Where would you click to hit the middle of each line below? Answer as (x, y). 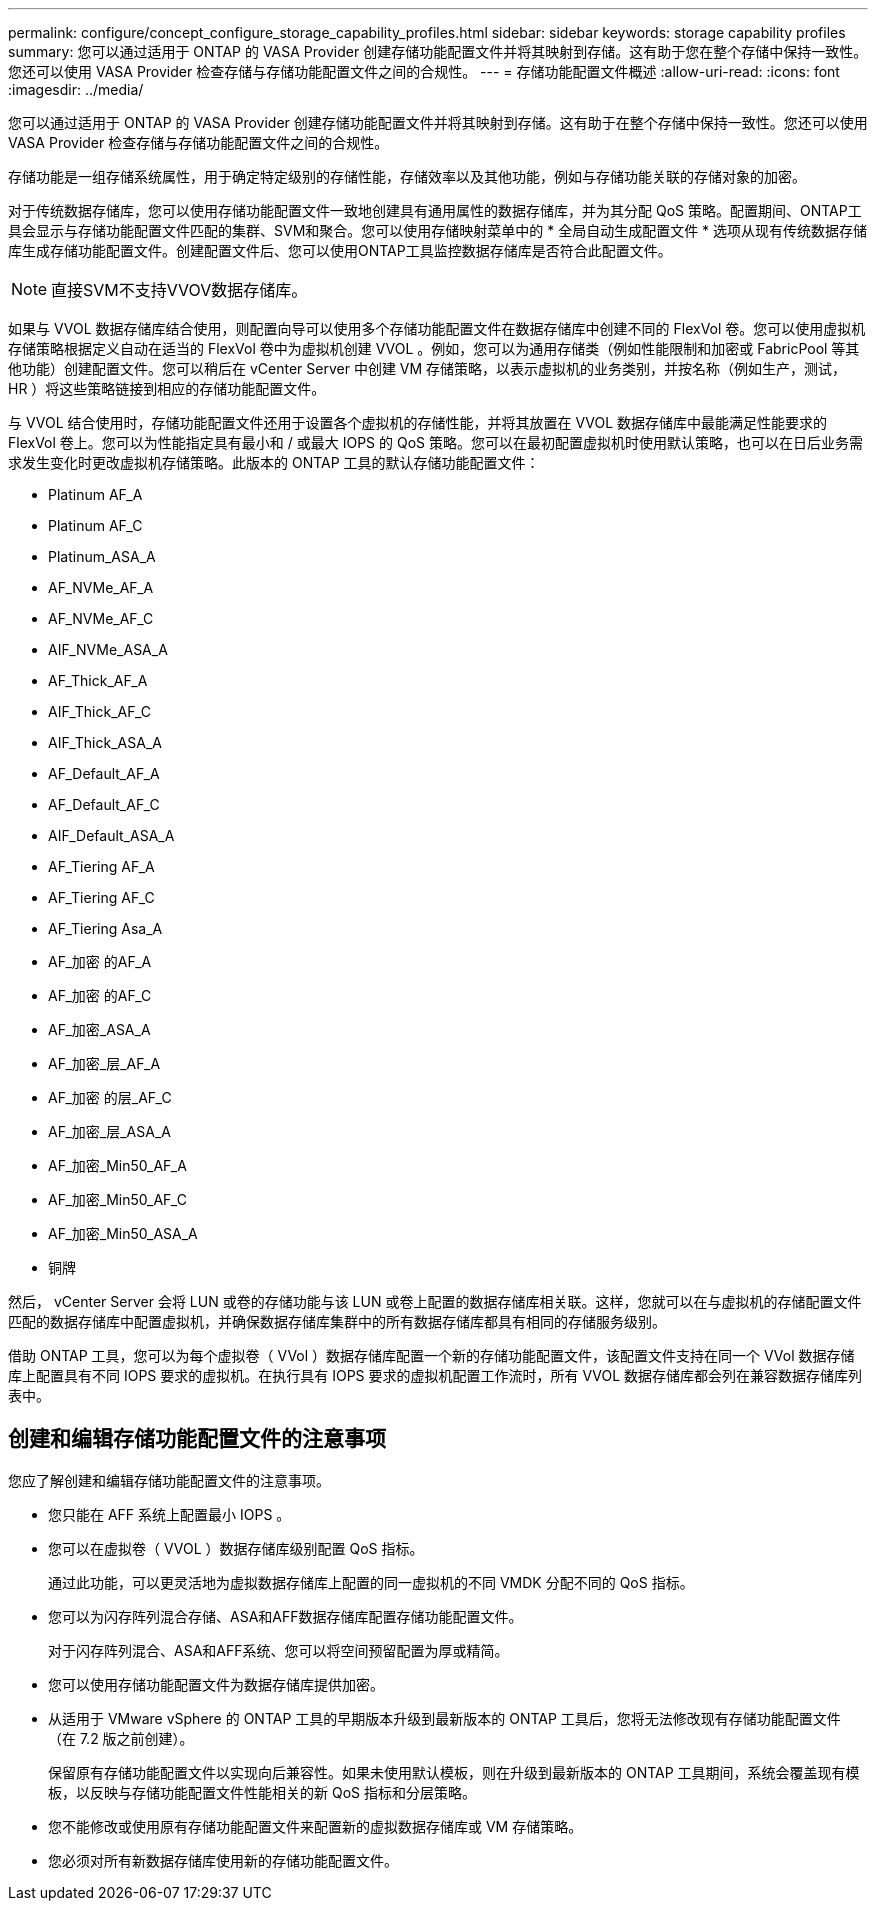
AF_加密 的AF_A (100, 961)
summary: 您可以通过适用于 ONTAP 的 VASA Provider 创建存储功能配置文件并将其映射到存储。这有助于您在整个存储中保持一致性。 (438, 51)
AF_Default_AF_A (104, 773)
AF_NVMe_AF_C (101, 618)
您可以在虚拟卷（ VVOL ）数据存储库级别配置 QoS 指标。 (236, 1548)
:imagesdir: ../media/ (76, 89)
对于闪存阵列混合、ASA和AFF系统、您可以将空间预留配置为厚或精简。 (278, 1650)
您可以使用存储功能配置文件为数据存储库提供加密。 (216, 1684)
